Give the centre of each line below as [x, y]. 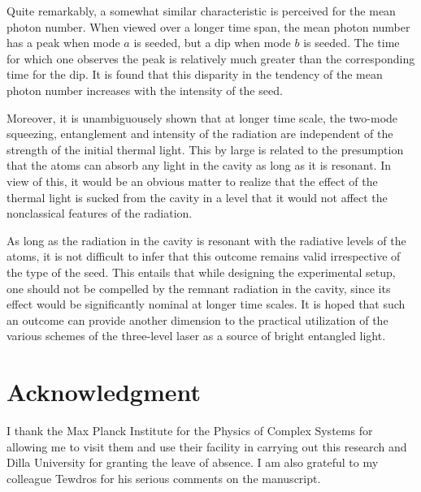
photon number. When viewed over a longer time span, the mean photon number [208, 26]
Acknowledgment [104, 392]
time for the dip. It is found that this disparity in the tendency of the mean [195, 74]
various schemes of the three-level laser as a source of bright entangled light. [196, 336]
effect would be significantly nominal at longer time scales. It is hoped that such [206, 304]
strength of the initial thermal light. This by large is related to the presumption [205, 149]
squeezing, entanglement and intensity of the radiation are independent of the [200, 134]
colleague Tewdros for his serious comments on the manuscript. [164, 478]
